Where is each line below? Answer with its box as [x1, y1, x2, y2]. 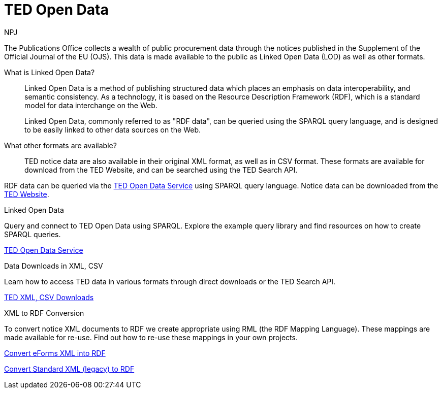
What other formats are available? [4, 141, 117, 150]
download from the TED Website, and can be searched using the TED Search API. [24, 165, 298, 174]
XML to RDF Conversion [4, 308, 84, 317]
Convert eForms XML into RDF [4, 348, 106, 357]
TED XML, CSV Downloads [4, 292, 94, 302]
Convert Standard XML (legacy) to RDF [4, 364, 135, 373]
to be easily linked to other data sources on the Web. [24, 125, 201, 134]
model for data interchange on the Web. [24, 101, 157, 110]
